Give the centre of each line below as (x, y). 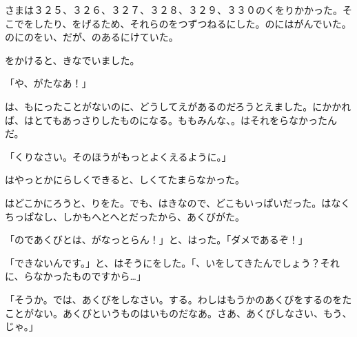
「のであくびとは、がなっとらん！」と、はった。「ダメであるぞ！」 (156, 239)
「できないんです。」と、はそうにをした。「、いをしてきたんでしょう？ (163, 262)
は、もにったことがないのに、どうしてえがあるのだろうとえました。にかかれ (178, 106)
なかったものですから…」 (90, 276)
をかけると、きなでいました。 (72, 60)
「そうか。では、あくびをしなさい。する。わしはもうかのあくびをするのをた (178, 299)
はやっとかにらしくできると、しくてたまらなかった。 (125, 180)
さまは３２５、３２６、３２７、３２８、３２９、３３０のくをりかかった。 (174, 10)
